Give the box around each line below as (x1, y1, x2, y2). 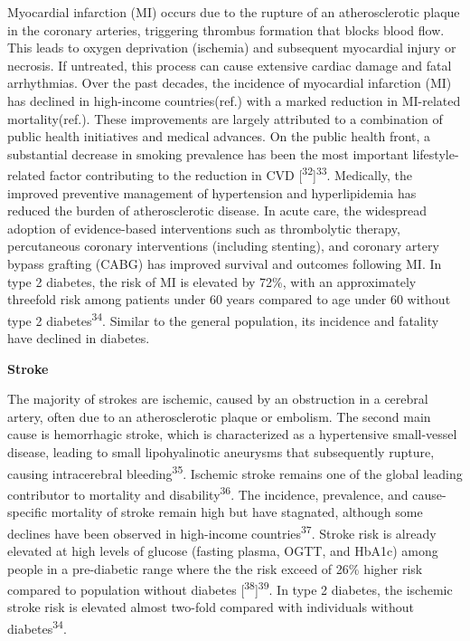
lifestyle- (412, 144, 459, 163)
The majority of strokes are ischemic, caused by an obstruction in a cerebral (7, 389, 428, 408)
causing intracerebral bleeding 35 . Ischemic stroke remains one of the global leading (7, 461, 463, 483)
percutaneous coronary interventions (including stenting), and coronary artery (7, 236, 439, 255)
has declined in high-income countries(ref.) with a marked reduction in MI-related (7, 91, 461, 110)
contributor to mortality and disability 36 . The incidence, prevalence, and (7, 482, 409, 503)
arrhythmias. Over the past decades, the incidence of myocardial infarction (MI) (7, 73, 452, 92)
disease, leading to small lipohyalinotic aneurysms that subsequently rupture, (7, 442, 435, 461)
